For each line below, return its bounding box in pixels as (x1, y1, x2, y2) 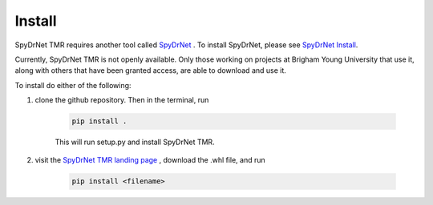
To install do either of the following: (14, 80, 132, 90)
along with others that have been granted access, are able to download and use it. (14, 66, 286, 75)
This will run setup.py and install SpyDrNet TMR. (55, 137, 216, 147)
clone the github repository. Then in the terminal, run (34, 95, 209, 105)
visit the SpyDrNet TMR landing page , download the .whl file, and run (34, 155, 266, 165)
